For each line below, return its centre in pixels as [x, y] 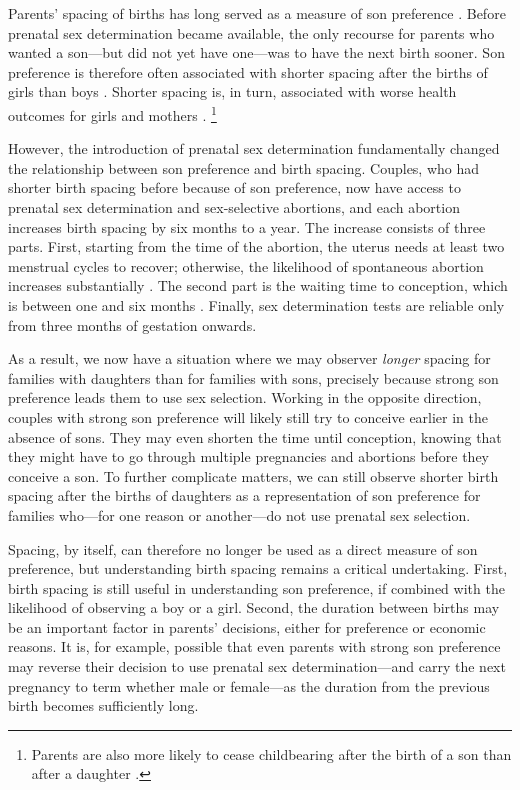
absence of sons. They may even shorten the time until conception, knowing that [255, 436]
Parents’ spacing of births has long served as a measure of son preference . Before [257, 13]
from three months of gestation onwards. [132, 324]
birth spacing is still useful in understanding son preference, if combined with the [256, 587]
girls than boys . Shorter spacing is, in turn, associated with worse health [232, 91]
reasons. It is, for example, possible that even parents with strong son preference [254, 646]
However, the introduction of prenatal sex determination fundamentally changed [254, 148]
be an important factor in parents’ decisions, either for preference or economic [247, 626]
